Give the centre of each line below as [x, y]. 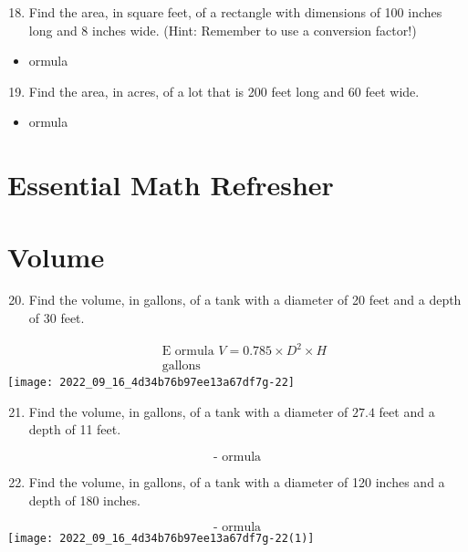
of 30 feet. [57, 318]
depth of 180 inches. [84, 500]
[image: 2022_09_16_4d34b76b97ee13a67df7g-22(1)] [161, 539]
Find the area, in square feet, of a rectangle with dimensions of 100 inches [235, 12]
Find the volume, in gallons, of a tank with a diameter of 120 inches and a [237, 482]
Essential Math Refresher [171, 185]
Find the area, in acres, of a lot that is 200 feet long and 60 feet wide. [224, 91]
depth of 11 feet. [75, 429]
